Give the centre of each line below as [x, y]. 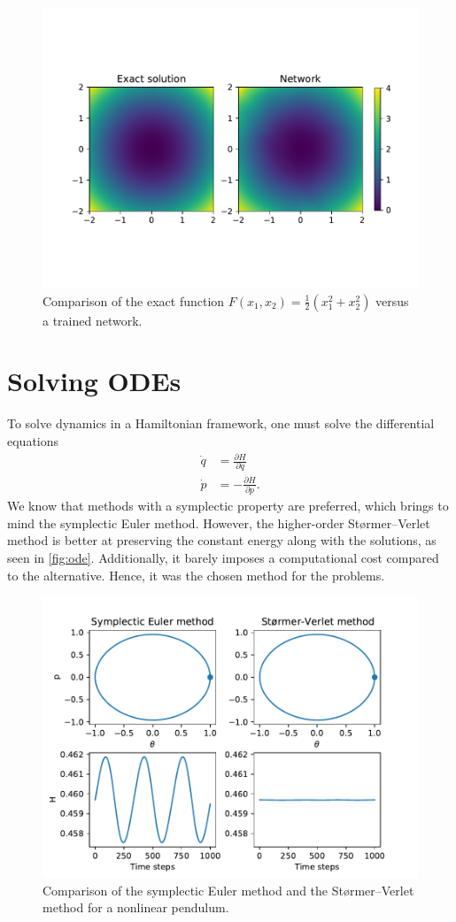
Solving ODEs [94, 381]
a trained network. [93, 320]
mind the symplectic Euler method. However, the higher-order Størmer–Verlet [219, 522]
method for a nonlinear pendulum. [136, 907]
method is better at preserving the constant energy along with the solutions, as [222, 540]
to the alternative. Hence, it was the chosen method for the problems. [196, 575]
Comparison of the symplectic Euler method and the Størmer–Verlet [228, 890]
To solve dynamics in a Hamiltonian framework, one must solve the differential [221, 423]
